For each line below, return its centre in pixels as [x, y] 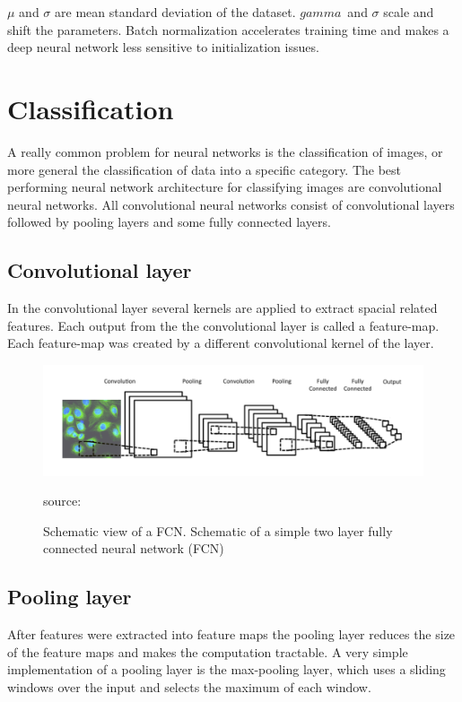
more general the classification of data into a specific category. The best [205, 169]
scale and [409, 12]
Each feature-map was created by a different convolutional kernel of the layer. [221, 343]
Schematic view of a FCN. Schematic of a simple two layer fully [218, 530]
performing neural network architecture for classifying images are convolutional [225, 187]
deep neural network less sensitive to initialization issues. [163, 47]
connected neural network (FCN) [134, 548]
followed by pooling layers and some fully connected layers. [169, 222]
